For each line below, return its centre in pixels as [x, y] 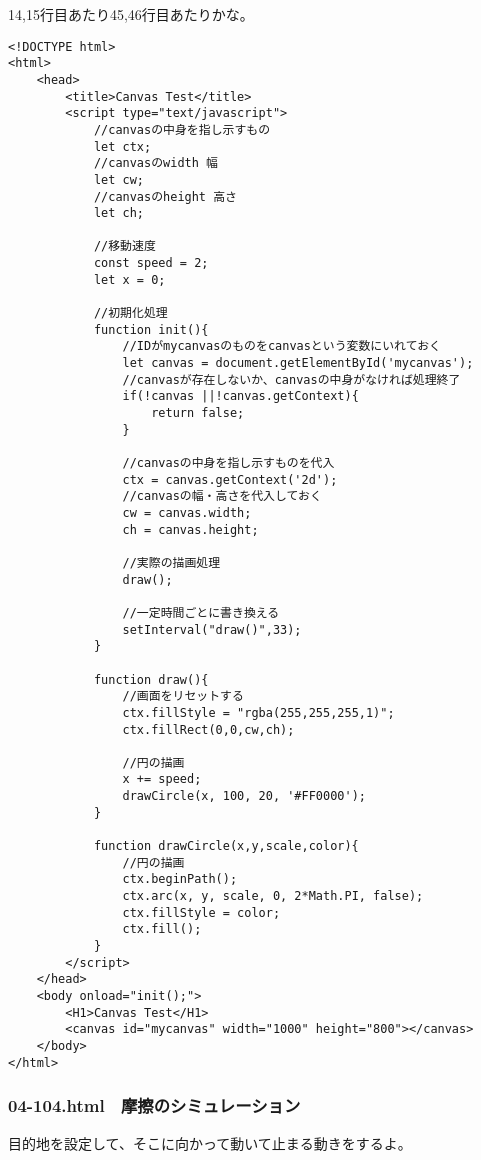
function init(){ [151, 329]
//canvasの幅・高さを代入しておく [222, 496]
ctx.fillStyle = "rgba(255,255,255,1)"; [258, 712]
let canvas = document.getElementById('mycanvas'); [298, 363]
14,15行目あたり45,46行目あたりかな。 [131, 14]
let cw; [119, 179]
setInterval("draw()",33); [212, 629]
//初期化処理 [130, 313]
